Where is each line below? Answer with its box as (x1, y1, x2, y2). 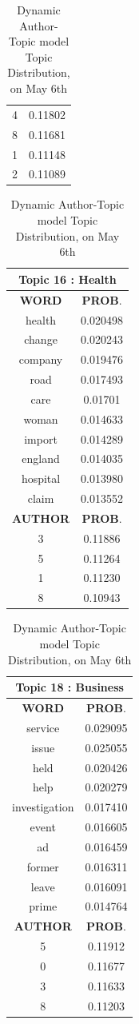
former (26, 858, 59, 875)
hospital (21, 470, 61, 487)
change (24, 331, 58, 348)
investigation (12, 799, 74, 815)
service (26, 719, 60, 735)
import (24, 430, 58, 447)
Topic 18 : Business (15, 679, 124, 695)
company (18, 351, 63, 368)
